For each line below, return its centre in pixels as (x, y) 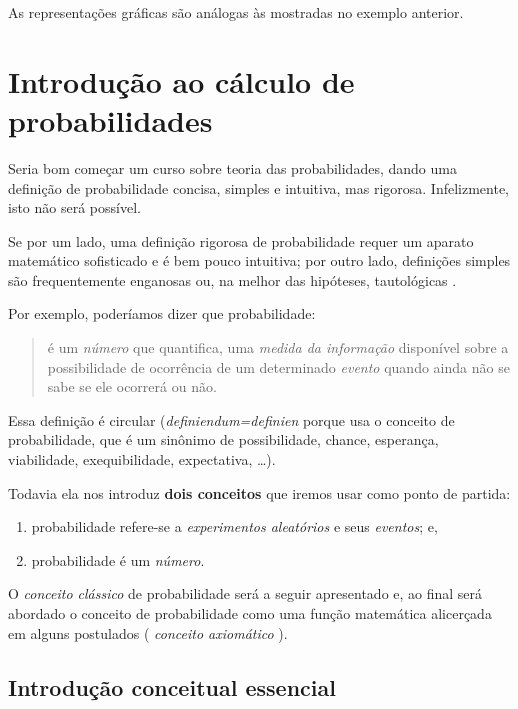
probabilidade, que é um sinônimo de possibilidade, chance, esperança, (223, 439)
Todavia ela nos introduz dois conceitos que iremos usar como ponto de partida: (259, 492)
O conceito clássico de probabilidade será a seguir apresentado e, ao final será (245, 593)
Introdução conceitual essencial (172, 686)
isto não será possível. (74, 207)
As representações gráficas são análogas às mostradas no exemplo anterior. (236, 12)
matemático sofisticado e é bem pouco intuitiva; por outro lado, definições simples (259, 260)
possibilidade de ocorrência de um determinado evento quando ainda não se (278, 366)
